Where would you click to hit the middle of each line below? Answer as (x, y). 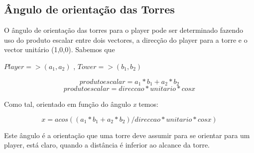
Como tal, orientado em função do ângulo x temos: (81, 104)
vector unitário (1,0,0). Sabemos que (60, 49)
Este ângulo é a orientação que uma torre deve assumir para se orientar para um (127, 135)
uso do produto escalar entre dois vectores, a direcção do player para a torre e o (126, 39)
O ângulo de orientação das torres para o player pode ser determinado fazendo (124, 30)
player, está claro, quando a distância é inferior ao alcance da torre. (107, 145)
